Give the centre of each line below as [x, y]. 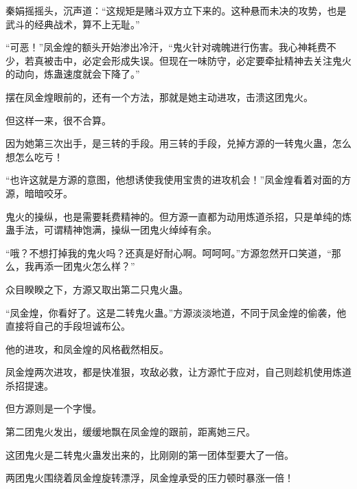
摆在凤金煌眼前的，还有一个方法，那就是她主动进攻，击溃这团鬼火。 [159, 96]
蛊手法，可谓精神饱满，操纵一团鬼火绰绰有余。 [111, 230]
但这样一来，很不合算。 [58, 120]
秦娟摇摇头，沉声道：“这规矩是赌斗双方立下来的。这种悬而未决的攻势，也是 [176, 10]
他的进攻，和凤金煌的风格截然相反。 [87, 349]
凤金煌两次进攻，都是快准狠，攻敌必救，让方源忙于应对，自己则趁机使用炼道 [178, 372]
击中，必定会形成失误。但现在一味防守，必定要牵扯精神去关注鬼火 [202, 60]
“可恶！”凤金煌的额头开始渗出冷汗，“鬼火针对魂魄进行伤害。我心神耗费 [166, 47]
